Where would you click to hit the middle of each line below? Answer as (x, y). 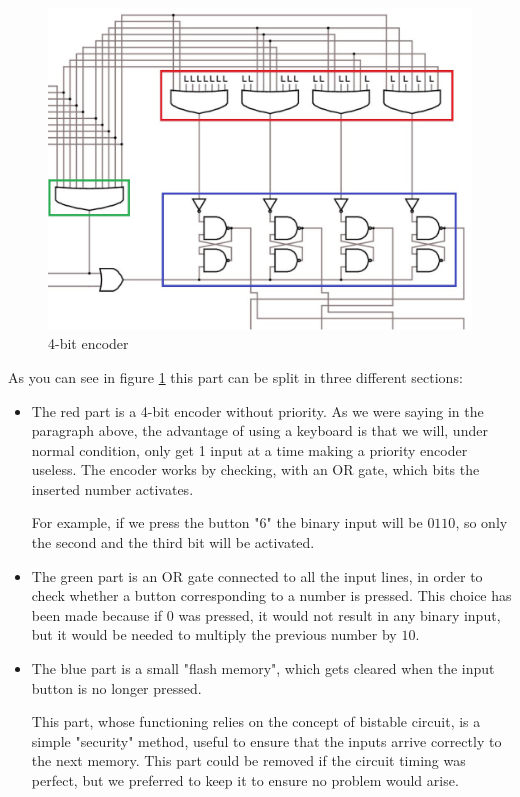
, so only (481, 522)
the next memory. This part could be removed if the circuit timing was (248, 760)
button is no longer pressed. (116, 687)
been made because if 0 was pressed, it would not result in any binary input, (266, 614)
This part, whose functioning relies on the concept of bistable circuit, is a (256, 721)
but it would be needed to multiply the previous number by (214, 634)
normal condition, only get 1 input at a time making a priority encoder (249, 449)
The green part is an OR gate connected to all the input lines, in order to (257, 575)
